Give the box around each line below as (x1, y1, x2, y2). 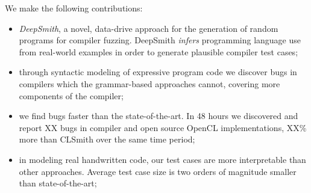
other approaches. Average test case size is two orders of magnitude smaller (19, 165, 297, 177)
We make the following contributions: (5, 2, 143, 14)
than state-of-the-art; (19, 177, 97, 189)
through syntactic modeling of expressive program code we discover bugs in (19, 66, 297, 78)
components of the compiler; (19, 89, 124, 102)
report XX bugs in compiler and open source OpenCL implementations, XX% (19, 121, 307, 133)
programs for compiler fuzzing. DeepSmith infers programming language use (19, 34, 301, 46)
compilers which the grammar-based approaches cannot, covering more (19, 77, 280, 90)
